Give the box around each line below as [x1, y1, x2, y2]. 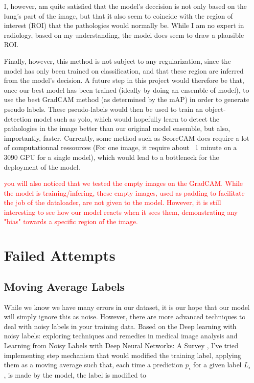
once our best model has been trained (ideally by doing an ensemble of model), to [4, 84, 249, 95]
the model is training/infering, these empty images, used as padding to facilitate [4, 187, 245, 198]
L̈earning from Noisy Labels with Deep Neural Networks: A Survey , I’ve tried [4, 340, 238, 351]
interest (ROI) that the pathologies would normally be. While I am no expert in [4, 20, 244, 30]
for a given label [193, 359, 242, 370]
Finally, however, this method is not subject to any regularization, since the [4, 55, 231, 66]
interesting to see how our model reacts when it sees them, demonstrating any [4, 206, 238, 217]
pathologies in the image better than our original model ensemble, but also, [4, 123, 230, 133]
